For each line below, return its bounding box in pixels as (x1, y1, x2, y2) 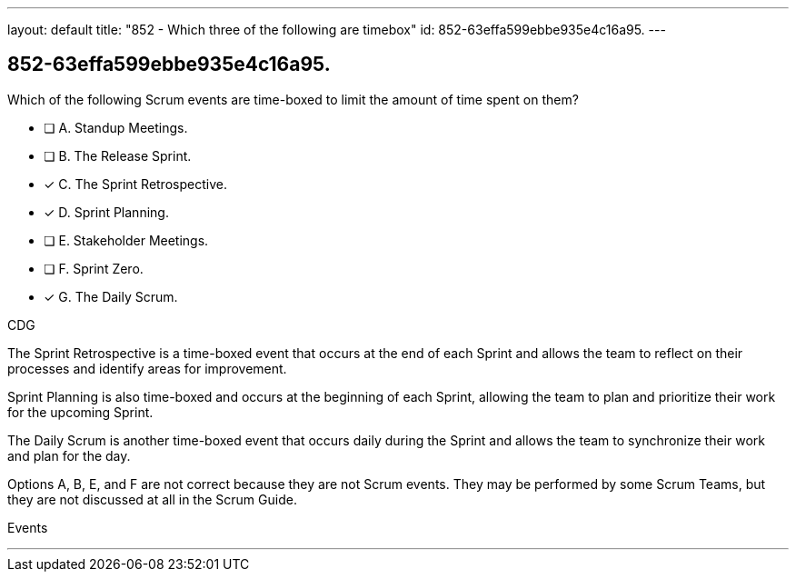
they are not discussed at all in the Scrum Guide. (7, 491, 297, 507)
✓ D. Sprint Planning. (44, 204, 169, 220)
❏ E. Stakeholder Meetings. (44, 232, 209, 248)
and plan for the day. (7, 447, 131, 464)
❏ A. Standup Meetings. (44, 119, 188, 135)
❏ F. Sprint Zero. (44, 260, 144, 276)
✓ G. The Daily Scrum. (44, 288, 178, 304)
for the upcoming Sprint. (7, 404, 154, 420)
